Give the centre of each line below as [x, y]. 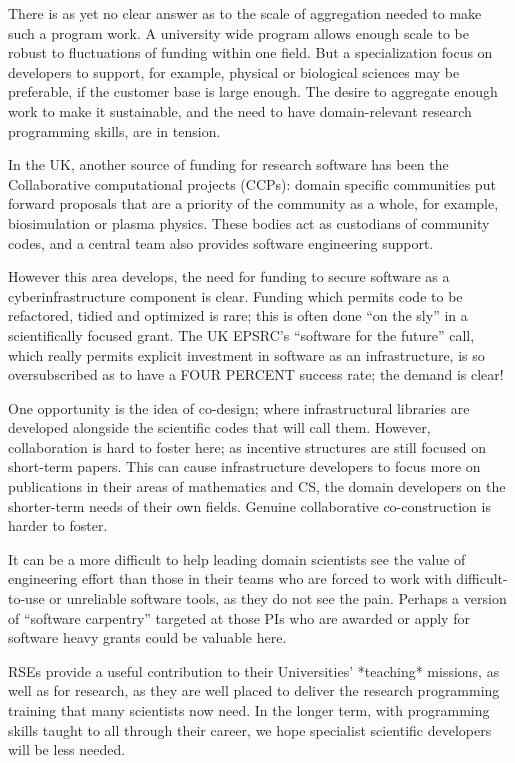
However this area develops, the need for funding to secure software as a [229, 276]
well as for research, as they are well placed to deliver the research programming [254, 690]
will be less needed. [67, 749]
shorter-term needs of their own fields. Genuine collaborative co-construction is [249, 505]
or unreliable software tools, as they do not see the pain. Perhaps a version [278, 598]
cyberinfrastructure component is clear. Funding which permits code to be [235, 295]
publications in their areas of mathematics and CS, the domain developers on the [257, 486]
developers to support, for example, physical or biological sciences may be [234, 71]
